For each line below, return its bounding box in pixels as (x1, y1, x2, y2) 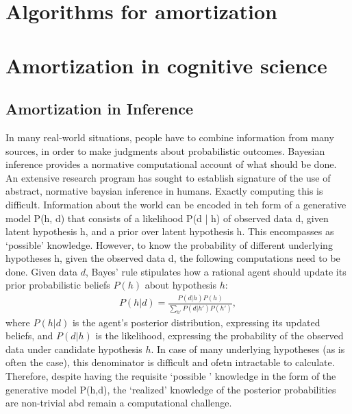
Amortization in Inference (5, 98, 193, 119)
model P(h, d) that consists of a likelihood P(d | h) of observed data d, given (5, 210, 329, 225)
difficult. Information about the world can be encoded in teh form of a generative (5, 197, 347, 211)
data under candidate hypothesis (5, 341, 142, 356)
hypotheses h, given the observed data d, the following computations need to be (5, 251, 340, 265)
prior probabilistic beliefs (5, 278, 110, 292)
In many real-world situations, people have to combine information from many (5, 130, 334, 144)
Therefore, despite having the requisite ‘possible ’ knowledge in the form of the (5, 369, 336, 382)
